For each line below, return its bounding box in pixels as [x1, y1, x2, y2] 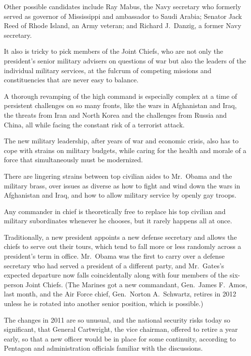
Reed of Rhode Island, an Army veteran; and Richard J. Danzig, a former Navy [4, 20, 241, 31]
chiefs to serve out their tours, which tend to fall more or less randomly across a [4, 241, 241, 251]
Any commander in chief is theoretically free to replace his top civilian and [4, 206, 226, 216]
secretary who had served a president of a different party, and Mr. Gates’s [4, 260, 224, 270]
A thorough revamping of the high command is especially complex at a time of [4, 91, 237, 101]
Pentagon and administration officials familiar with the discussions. [4, 343, 203, 353]
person [4, 279, 24, 289]
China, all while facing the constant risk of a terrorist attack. [4, 119, 185, 129]
